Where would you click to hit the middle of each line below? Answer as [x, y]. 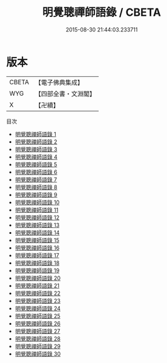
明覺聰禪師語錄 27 [38, 331]
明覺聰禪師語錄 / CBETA [102, 12]
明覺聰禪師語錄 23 [38, 301]
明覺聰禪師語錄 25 [38, 316]
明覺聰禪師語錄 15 [37, 240]
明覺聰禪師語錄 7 [36, 179]
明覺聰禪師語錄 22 [38, 293]
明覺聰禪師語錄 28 [38, 338]
